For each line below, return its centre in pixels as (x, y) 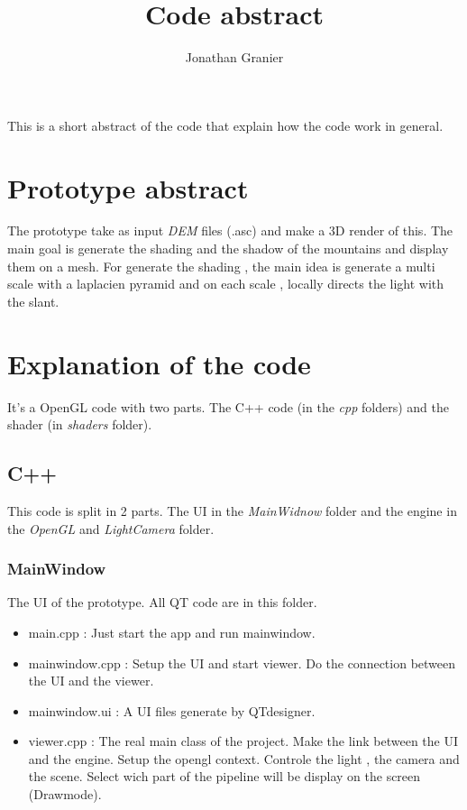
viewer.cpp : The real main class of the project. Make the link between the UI (243, 741)
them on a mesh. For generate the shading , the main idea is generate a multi (221, 266)
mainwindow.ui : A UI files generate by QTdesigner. (172, 710)
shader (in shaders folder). (80, 424)
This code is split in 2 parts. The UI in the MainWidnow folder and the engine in (232, 510)
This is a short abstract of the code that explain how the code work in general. (225, 125)
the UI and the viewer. (91, 681)
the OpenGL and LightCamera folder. (111, 528)
